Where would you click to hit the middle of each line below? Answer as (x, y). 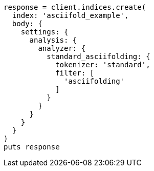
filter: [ (75, 73)
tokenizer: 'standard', (103, 65)
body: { (27, 24)
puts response (32, 147)
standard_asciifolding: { (98, 56)
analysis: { (53, 40)
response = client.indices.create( (75, 7)
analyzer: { (62, 48)
